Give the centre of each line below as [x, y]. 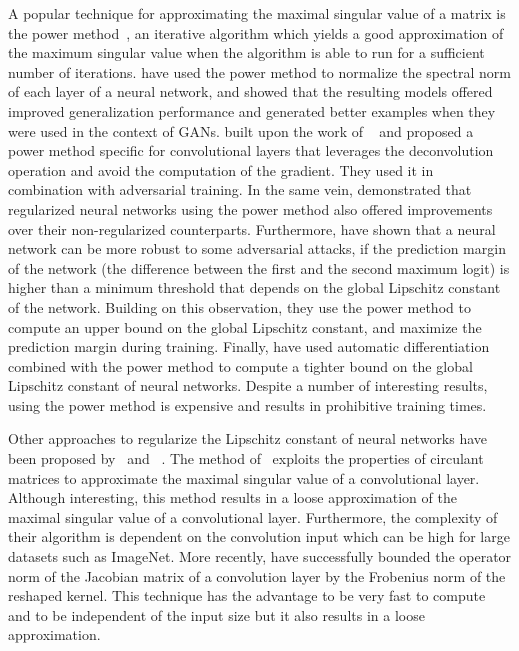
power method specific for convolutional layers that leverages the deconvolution [251, 150]
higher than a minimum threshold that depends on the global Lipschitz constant [254, 287]
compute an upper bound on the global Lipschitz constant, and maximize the [245, 326]
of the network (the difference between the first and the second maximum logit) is [259, 267]
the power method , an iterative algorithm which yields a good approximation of [256, 32]
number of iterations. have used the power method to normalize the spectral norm [259, 71]
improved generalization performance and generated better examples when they [252, 110]
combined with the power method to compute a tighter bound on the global [240, 365]
